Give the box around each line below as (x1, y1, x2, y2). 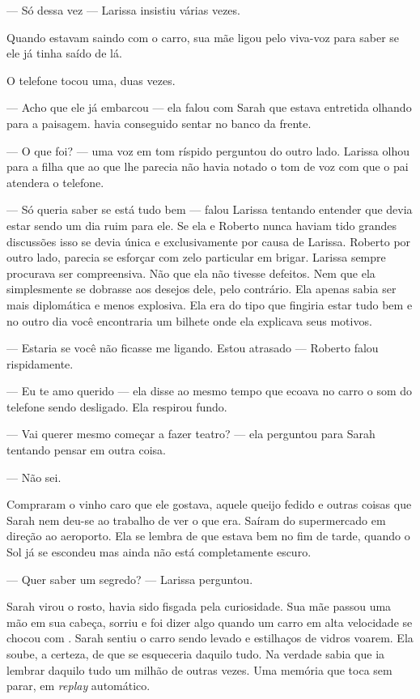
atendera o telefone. (6, 173, 104, 190)
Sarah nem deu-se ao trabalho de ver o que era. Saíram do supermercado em (6, 511, 386, 528)
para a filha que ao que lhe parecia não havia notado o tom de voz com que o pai (6, 158, 409, 175)
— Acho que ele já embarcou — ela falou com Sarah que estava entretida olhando (6, 99, 412, 116)
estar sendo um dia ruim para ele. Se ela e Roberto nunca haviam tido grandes (6, 216, 397, 233)
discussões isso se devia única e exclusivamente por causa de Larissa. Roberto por (6, 232, 411, 249)
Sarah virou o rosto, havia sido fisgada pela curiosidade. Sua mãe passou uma (6, 598, 392, 615)
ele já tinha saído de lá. (6, 45, 122, 62)
